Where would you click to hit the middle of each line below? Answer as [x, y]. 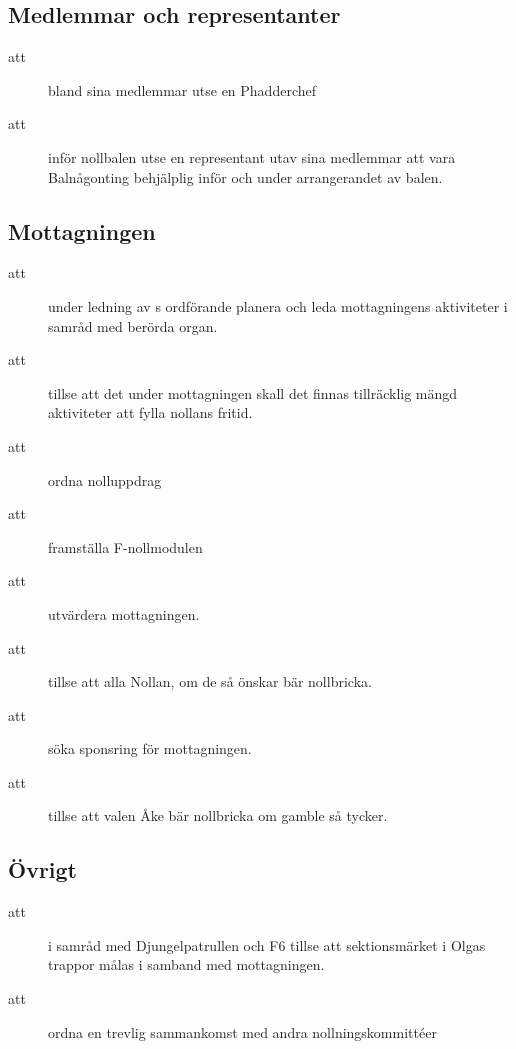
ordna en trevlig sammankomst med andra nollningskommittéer [242, 1031]
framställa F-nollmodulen [125, 546]
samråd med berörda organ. [133, 325]
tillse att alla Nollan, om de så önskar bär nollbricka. [210, 681]
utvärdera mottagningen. [124, 613]
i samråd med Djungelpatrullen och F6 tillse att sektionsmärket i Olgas [267, 944]
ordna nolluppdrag [105, 479]
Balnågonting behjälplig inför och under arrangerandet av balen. [245, 176]
